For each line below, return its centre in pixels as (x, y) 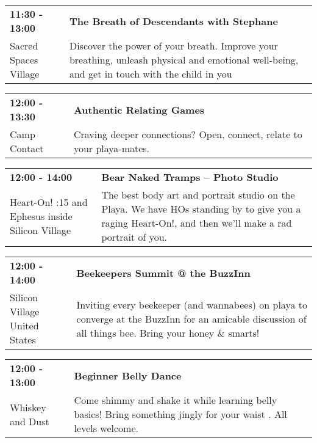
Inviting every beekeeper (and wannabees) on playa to (192, 304)
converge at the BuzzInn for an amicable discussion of (191, 318)
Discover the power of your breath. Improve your (173, 46)
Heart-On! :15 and (49, 202)
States (23, 339)
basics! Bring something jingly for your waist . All (180, 414)
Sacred (24, 46)
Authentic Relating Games (139, 109)
